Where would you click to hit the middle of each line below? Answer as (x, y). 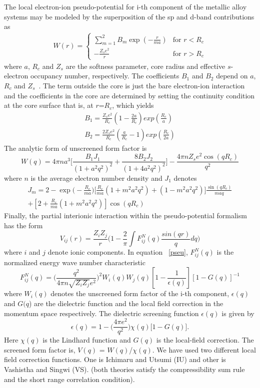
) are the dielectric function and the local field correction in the (126, 303)
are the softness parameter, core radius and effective (145, 66)
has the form (23, 225)
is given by (238, 313)
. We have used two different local (204, 349)
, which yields (133, 105)
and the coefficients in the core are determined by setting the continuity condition (129, 95)
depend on (232, 76)
